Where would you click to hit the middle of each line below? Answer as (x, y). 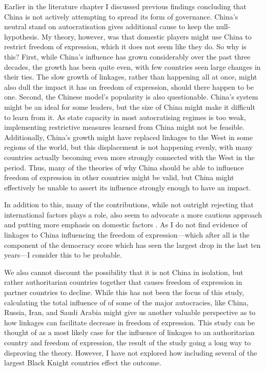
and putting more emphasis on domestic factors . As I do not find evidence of (126, 224)
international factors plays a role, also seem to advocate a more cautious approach (133, 214)
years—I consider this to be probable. (63, 255)
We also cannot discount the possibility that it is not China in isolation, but (124, 272)
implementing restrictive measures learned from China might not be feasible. (125, 127)
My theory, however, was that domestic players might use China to (146, 36)
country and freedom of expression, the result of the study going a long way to (128, 342)
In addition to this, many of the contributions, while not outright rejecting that (129, 204)
